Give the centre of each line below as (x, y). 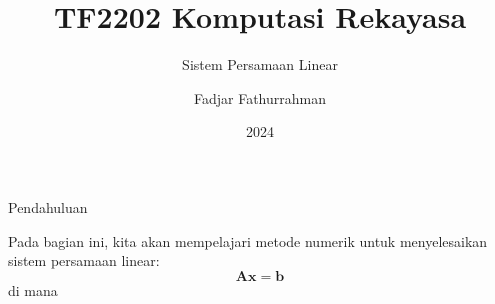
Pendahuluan (48, 206)
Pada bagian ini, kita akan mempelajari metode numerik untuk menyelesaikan (248, 240)
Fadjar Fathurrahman (259, 97)
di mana (33, 289)
